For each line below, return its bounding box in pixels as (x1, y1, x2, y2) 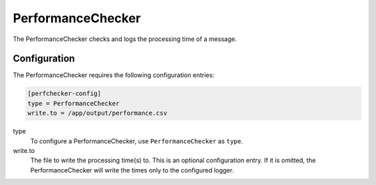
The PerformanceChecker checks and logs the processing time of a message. (13, 35, 237, 43)
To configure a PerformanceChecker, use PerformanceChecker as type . (30, 136, 243, 145)
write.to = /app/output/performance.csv (27, 109, 167, 118)
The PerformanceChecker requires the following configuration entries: (13, 71, 215, 79)
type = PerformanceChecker (27, 99, 120, 107)
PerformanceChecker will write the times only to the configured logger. (30, 166, 235, 174)
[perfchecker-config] (27, 90, 102, 97)
